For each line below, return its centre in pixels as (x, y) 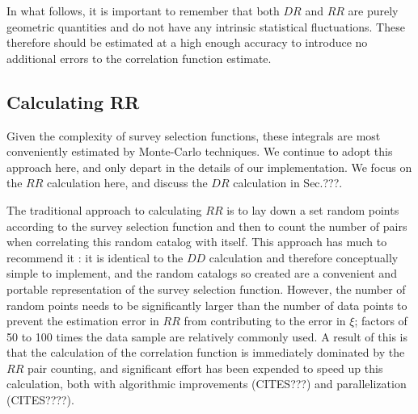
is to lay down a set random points (313, 209)
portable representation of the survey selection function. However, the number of (206, 289)
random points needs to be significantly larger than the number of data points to (207, 305)
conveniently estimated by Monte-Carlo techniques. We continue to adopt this (200, 151)
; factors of (381, 321)
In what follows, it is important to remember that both (143, 10)
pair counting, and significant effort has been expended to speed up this (205, 368)
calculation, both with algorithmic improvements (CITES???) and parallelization (207, 384)
